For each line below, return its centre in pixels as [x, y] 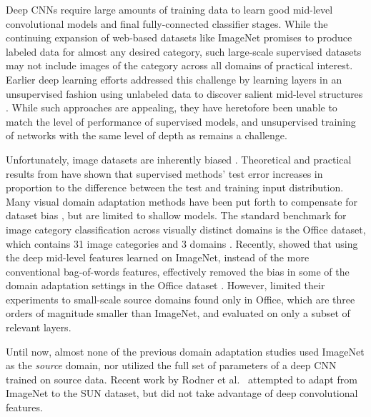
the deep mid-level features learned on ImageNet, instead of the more [158, 257]
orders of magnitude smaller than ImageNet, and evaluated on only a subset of [178, 313]
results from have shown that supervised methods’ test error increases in [164, 173]
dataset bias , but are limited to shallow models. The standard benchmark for [176, 215]
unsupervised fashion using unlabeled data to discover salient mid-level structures [184, 93]
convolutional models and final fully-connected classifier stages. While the [167, 23]
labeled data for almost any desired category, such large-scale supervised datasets [184, 51]
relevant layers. [39, 327]
